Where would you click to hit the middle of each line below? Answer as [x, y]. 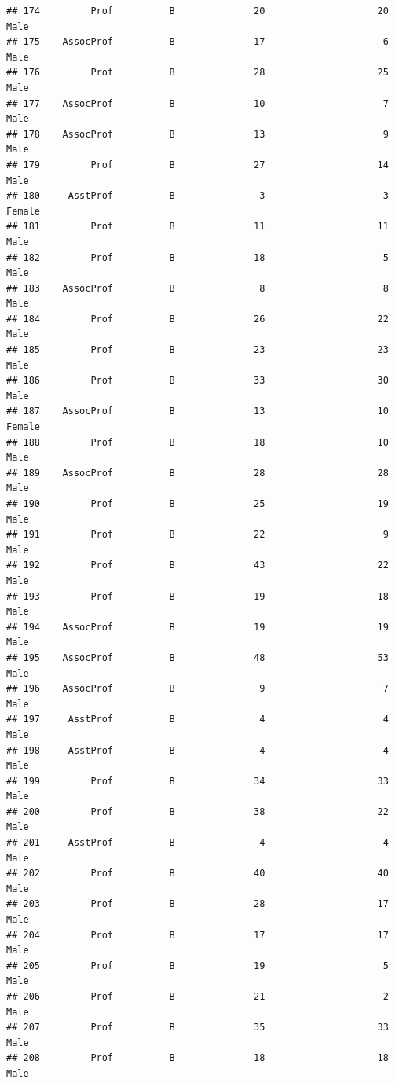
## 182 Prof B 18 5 [197, 257]
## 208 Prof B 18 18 [197, 1058]
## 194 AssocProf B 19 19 [197, 627]
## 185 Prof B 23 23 [197, 350]
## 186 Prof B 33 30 [197, 381]
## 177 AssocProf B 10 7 [197, 103]
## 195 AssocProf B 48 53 [197, 657]
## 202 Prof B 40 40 [197, 874]
